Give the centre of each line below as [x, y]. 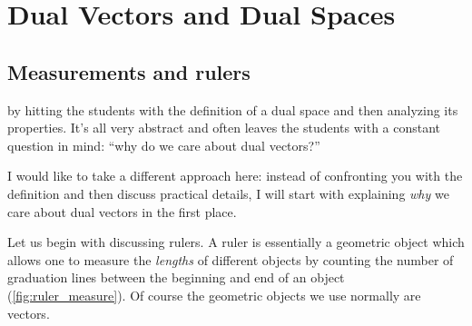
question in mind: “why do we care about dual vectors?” [164, 145]
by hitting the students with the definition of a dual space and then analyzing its [233, 109]
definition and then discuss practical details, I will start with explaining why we [228, 193]
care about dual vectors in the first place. [122, 211]
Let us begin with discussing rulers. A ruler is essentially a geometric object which [236, 242]
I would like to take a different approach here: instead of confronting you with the [235, 176]
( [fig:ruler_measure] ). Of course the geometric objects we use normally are [214, 295]
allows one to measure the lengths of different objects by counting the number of [231, 259]
